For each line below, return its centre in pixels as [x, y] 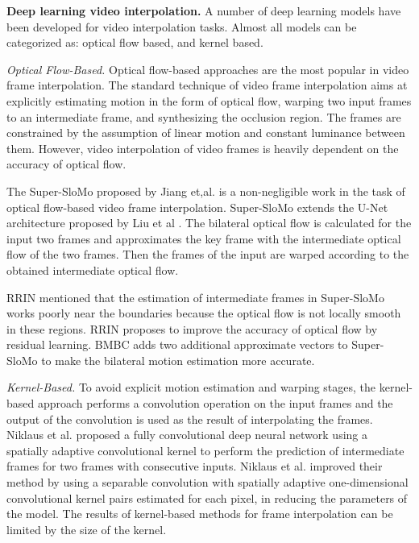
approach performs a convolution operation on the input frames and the [215, 403]
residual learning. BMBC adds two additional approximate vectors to [177, 344]
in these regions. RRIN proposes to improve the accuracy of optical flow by [192, 328]
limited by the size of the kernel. [87, 529]
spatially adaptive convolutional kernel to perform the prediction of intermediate [205, 450]
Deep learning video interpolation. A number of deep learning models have [204, 10]
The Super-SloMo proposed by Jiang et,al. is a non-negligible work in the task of [206, 191]
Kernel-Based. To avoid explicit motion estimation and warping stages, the [191, 387]
